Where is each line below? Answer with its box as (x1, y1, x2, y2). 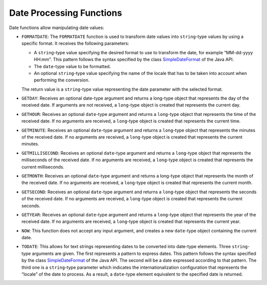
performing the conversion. (34, 77, 90, 83)
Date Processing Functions (9, 7, 122, 18)
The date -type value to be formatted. (34, 63, 111, 69)
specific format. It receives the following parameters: (21, 40, 130, 46)
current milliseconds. (21, 164, 64, 170)
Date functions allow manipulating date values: (9, 25, 104, 31)
